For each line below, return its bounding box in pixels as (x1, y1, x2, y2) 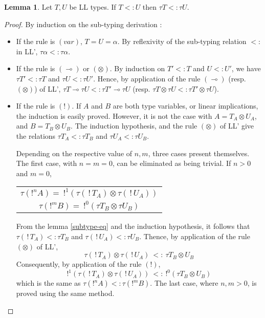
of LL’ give (219, 120, 254, 131)
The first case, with (16, 158, 77, 168)
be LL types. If (69, 2, 116, 12)
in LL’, (16, 46, 38, 56)
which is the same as (16, 278, 81, 288)
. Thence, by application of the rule (139, 230, 250, 241)
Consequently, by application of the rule (16, 259, 142, 269)
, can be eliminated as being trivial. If (112, 158, 231, 168)
